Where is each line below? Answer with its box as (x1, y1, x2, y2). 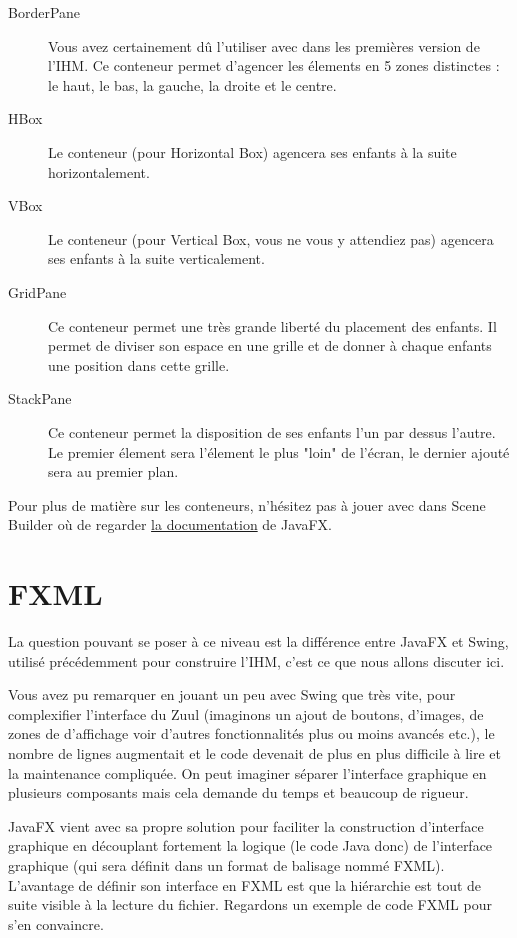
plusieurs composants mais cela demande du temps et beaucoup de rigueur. (8, 782, 469, 803)
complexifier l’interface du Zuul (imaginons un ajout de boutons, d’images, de (8, 703, 484, 724)
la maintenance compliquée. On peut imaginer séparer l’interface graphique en (8, 762, 487, 783)
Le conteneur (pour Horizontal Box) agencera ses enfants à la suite (48, 141, 457, 162)
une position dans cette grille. (48, 354, 230, 375)
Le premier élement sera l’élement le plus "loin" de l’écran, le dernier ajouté (48, 441, 510, 462)
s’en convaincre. (8, 913, 104, 934)
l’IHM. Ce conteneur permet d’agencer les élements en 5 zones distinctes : (48, 55, 500, 76)
